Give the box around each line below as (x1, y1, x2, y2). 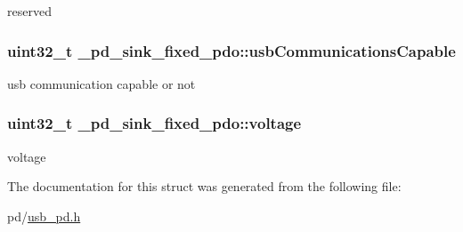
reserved (7, 2, 52, 20)
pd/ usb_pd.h (7, 206, 81, 225)
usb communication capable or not (7, 74, 196, 92)
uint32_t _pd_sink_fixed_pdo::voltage (7, 112, 302, 134)
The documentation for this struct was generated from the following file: (7, 177, 402, 196)
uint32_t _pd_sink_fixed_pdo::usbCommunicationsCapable (7, 39, 456, 61)
